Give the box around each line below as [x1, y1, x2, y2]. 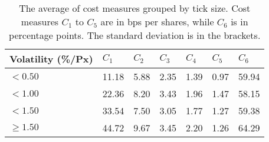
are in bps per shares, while [100, 15, 214, 28]
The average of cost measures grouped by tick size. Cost [19, 1, 251, 15]
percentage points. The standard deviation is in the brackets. [9, 28, 261, 42]
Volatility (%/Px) [9, 52, 93, 65]
